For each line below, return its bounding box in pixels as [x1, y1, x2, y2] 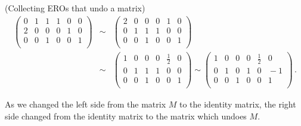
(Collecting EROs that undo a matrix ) [5, 2, 145, 14]
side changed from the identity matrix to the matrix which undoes [5, 109, 247, 122]
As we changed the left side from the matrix [5, 98, 166, 110]
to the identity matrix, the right [179, 98, 296, 110]
